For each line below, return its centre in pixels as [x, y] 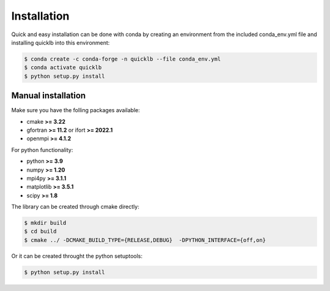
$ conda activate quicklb [63, 68]
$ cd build [40, 232]
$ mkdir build [45, 223]
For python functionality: [42, 149]
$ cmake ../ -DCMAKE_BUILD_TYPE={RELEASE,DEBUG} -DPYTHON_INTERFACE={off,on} [145, 240]
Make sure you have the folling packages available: [76, 110]
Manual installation [49, 96]
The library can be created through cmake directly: [75, 207]
